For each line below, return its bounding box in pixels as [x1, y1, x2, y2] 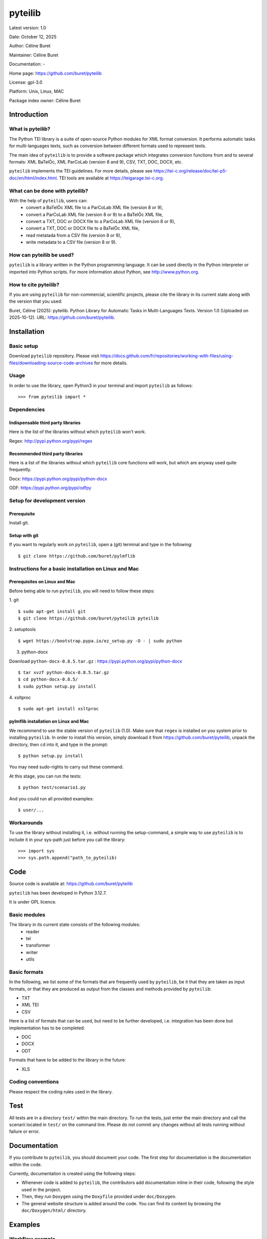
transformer [26, 942, 50, 949]
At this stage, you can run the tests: [9, 773, 82, 779]
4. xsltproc [9, 694, 31, 701]
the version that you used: [9, 298, 63, 304]
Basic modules [9, 911, 45, 918]
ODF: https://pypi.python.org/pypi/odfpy [9, 485, 91, 491]
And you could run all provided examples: [9, 795, 94, 801]
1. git [9, 597, 19, 603]
